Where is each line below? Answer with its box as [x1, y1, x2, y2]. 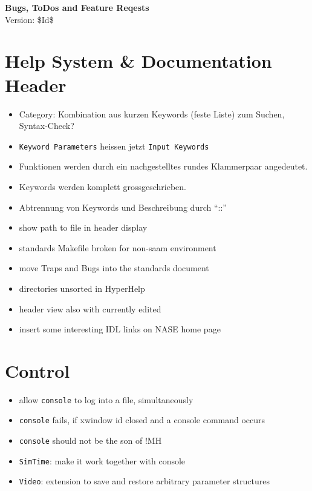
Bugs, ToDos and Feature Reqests [5, 1, 149, 13]
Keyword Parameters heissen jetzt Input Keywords [19, 139, 209, 152]
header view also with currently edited [19, 302, 161, 315]
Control [5, 358, 70, 383]
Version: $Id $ [5, 13, 54, 25]
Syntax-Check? [19, 119, 74, 132]
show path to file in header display [19, 221, 148, 234]
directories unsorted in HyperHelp [19, 282, 145, 294]
